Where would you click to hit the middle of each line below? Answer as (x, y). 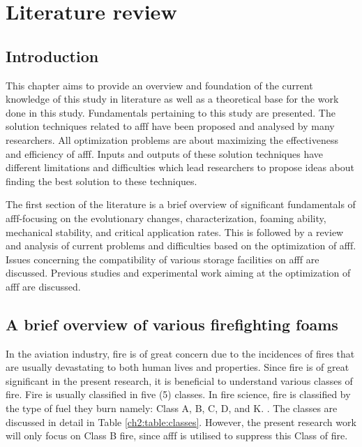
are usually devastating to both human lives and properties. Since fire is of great (178, 367)
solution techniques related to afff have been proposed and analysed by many (170, 126)
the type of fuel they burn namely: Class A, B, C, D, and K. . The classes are (172, 408)
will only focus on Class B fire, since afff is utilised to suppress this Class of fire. (177, 435)
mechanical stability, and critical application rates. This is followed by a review (175, 232)
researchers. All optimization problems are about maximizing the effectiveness (172, 139)
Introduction (52, 56)
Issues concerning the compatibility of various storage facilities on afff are (163, 259)
